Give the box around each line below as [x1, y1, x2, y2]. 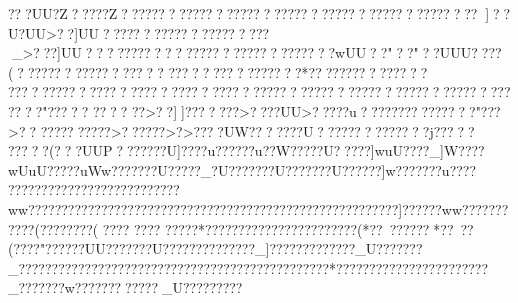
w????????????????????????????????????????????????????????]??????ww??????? [18, 198, 509, 219]
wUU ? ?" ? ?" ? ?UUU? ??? [335, 42, 502, 63]
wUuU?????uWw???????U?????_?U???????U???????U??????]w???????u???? [8, 159, 477, 180]
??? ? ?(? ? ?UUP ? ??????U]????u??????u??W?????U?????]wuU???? [8, 140, 430, 161]
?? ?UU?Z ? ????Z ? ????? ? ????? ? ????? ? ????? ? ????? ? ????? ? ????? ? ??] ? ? [8, 3, 511, 23]
